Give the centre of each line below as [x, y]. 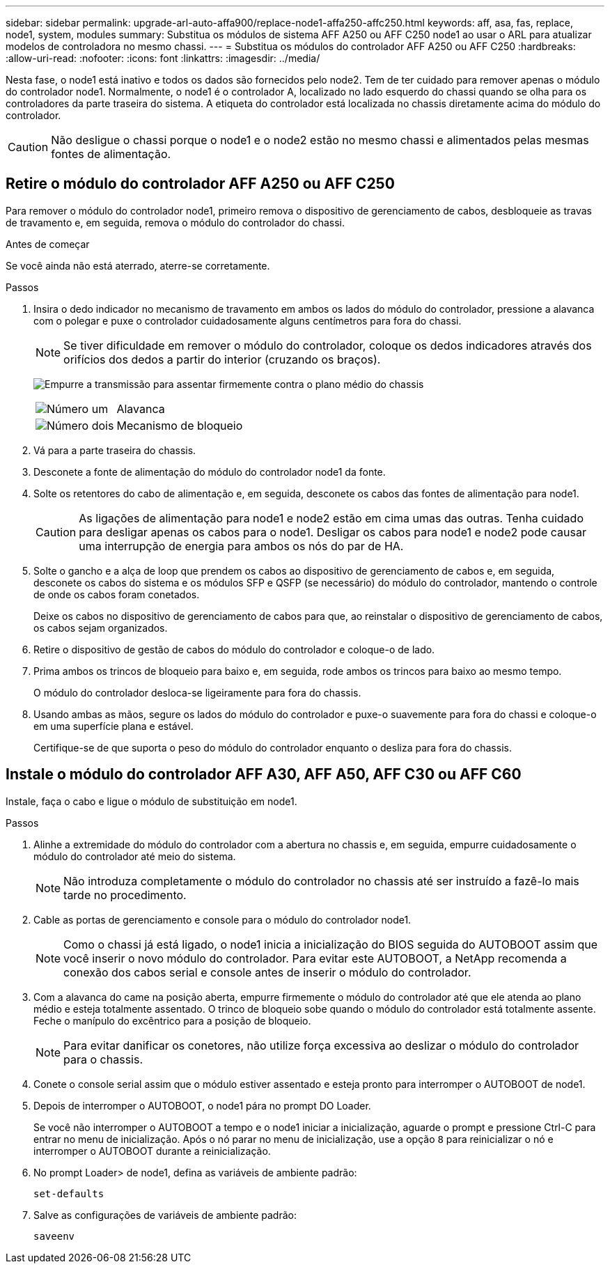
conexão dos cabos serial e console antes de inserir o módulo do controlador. [267, 972]
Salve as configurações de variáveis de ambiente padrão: [165, 1215]
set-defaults [69, 1193]
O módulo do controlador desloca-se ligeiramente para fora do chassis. [197, 692]
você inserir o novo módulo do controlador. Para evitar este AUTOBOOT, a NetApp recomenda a [315, 958]
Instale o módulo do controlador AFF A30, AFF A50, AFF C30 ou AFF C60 [264, 774]
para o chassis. [103, 1059]
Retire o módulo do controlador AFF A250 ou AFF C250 [200, 184]
